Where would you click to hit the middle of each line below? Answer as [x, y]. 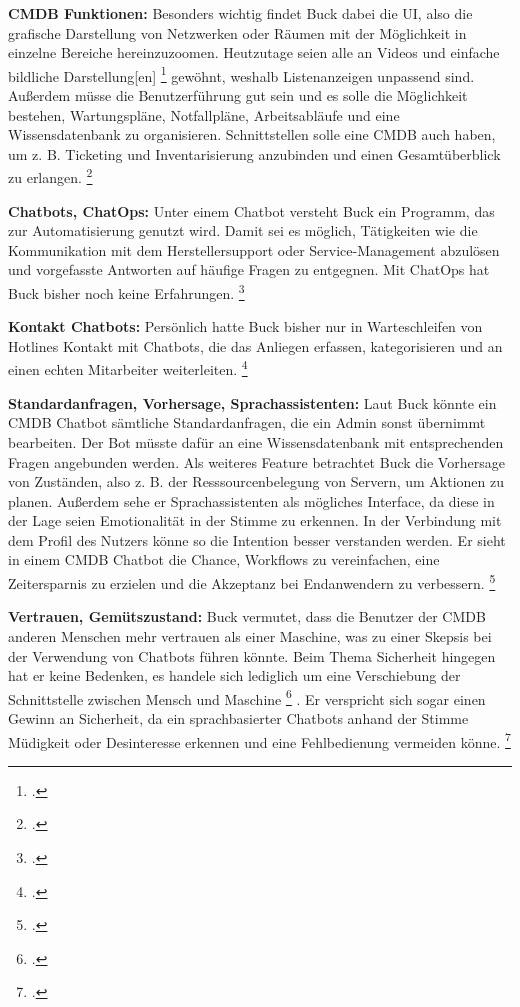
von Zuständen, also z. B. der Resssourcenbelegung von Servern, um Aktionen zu [256, 481]
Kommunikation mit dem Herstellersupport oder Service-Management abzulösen [254, 249]
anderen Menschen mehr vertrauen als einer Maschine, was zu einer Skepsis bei [250, 635]
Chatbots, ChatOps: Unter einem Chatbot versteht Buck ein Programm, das [251, 210]
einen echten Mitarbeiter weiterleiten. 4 [128, 368]
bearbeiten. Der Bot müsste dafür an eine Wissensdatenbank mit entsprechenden [256, 441]
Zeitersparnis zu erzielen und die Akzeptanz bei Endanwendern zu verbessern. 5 [252, 581]
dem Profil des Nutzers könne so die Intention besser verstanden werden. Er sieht [257, 539]
